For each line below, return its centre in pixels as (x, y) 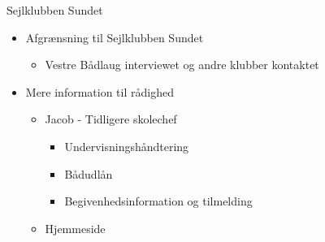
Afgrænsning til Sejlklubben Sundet (115, 37)
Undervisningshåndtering (127, 146)
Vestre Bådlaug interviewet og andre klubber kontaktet (182, 65)
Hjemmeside (75, 228)
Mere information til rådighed (100, 91)
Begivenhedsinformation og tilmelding (158, 201)
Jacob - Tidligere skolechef (111, 119)
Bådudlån (89, 173)
